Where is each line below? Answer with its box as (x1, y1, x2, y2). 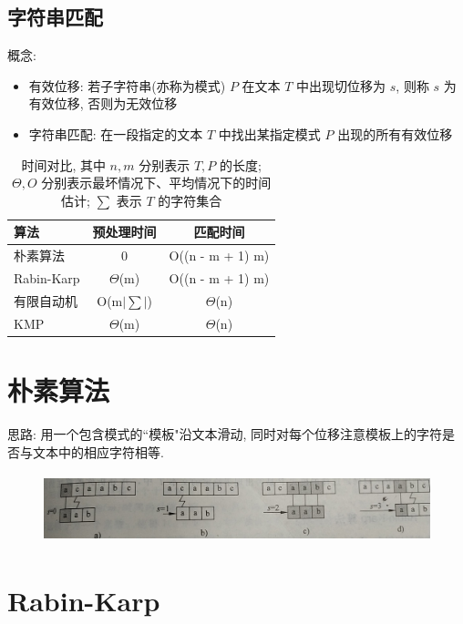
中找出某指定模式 (218, 124, 321, 143)
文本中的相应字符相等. (32, 442, 164, 461)
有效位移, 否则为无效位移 (28, 94, 178, 113)
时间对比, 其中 (21, 155, 106, 174)
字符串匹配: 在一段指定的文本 (28, 124, 203, 143)
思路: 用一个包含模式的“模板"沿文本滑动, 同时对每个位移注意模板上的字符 (7, 424, 442, 443)
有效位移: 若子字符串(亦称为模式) (28, 76, 226, 95)
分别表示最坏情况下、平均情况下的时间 (41, 173, 272, 192)
